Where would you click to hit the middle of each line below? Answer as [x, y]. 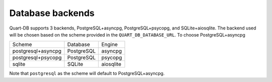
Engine [110, 44]
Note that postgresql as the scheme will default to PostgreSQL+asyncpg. [87, 73]
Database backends [52, 13]
